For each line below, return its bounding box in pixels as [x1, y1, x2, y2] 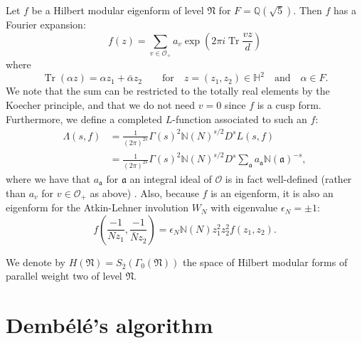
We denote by [6, 254, 65, 269]
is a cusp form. [257, 97, 321, 112]
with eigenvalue [211, 200, 278, 215]
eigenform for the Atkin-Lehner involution [6, 200, 189, 215]
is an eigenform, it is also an [211, 185, 334, 200]
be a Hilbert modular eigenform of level [31, 3, 204, 17]
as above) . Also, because [90, 185, 199, 200]
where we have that [6, 171, 91, 186]
